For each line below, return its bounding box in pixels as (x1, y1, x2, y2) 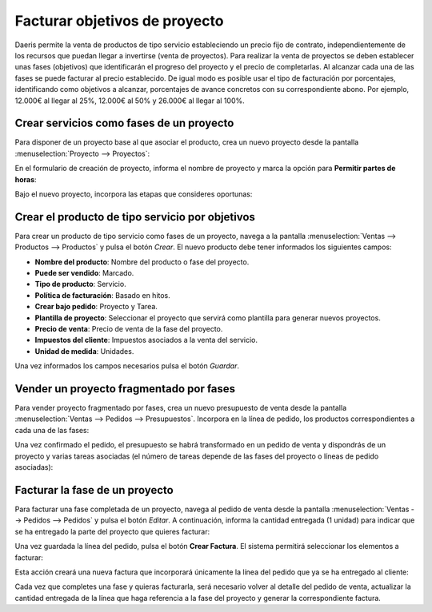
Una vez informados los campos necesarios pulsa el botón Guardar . (14, 361, 240, 371)
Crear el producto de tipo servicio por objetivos (14, 210, 256, 224)
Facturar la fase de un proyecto (14, 483, 174, 497)
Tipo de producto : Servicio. (34, 280, 127, 289)
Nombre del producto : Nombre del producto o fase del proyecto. (34, 256, 250, 267)
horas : (14, 174, 37, 184)
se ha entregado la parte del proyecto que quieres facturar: (14, 527, 210, 536)
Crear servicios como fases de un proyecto (14, 117, 234, 130)
